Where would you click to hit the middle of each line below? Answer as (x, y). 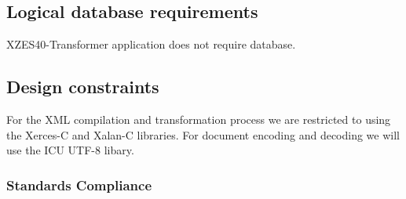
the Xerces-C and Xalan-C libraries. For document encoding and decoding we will (203, 134)
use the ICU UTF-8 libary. (70, 150)
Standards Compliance (79, 185)
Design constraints (83, 87)
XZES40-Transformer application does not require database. (151, 44)
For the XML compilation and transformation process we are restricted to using (199, 119)
